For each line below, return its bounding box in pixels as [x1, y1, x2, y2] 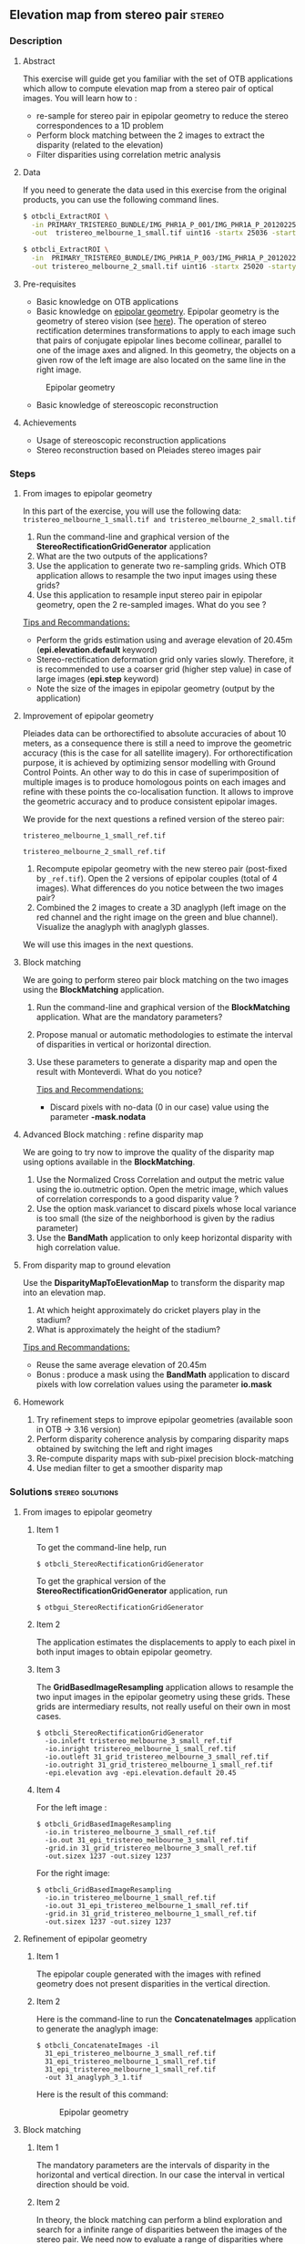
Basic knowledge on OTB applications [36, 296, 179, 307]
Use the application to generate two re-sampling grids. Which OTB [36, 560, 287, 571]
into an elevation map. [22, 1287, 107, 1299]
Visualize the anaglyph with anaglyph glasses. [36, 922, 209, 933]
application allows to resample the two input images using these [36, 570, 278, 581]
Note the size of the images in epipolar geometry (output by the [36, 684, 275, 694]
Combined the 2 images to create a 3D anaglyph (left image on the [36, 903, 287, 913]
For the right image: [36, 1867, 111, 1878]
